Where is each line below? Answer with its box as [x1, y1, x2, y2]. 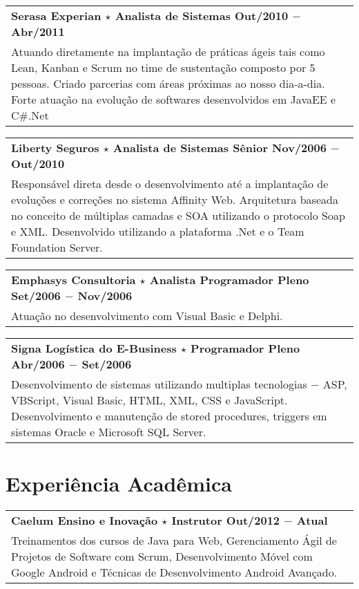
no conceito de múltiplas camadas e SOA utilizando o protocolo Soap [11, 207, 345, 223]
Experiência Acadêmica [6, 469, 232, 498]
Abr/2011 [11, 24, 65, 39]
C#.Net [11, 107, 49, 123]
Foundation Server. [11, 239, 103, 255]
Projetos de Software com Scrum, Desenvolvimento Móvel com [11, 548, 313, 565]
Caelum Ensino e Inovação [11, 512, 158, 529]
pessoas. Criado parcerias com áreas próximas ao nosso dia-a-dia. [11, 75, 325, 91]
